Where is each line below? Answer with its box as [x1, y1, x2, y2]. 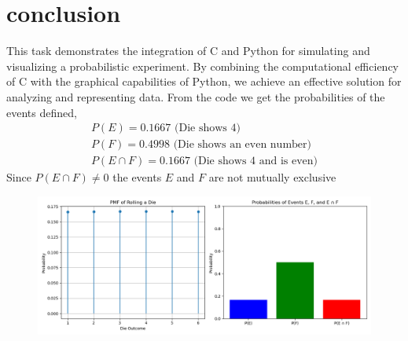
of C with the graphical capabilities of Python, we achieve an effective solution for [6, 73, 402, 90]
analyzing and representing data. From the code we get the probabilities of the [6, 88, 385, 104]
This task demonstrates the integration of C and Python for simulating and [6, 42, 370, 59]
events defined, [6, 104, 77, 120]
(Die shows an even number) [173, 139, 311, 151]
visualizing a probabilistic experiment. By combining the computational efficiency [6, 57, 399, 74]
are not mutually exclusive [208, 169, 336, 185]
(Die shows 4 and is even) [193, 156, 318, 167]
